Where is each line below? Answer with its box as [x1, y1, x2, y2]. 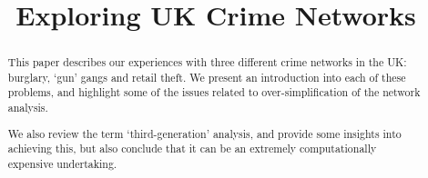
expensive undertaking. [7, 156, 117, 171]
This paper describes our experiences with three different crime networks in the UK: [7, 54, 407, 70]
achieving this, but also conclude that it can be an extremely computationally [7, 141, 377, 156]
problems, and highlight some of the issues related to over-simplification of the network [7, 84, 421, 100]
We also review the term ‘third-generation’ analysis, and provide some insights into [7, 125, 402, 141]
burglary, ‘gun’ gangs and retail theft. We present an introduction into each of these [7, 69, 406, 84]
